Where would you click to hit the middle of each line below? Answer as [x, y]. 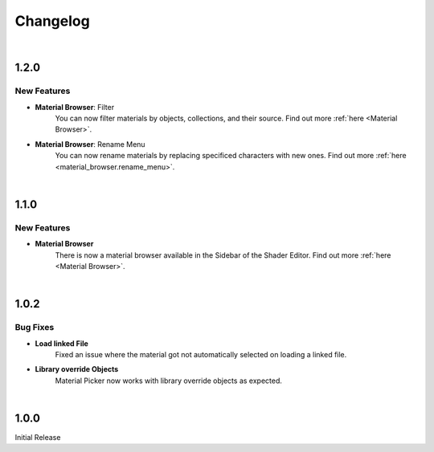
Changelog [52, 21]
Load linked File [61, 343]
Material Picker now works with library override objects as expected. [169, 381]
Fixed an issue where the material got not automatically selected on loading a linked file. [201, 354]
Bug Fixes [35, 328]
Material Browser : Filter [75, 107]
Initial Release [38, 437]
